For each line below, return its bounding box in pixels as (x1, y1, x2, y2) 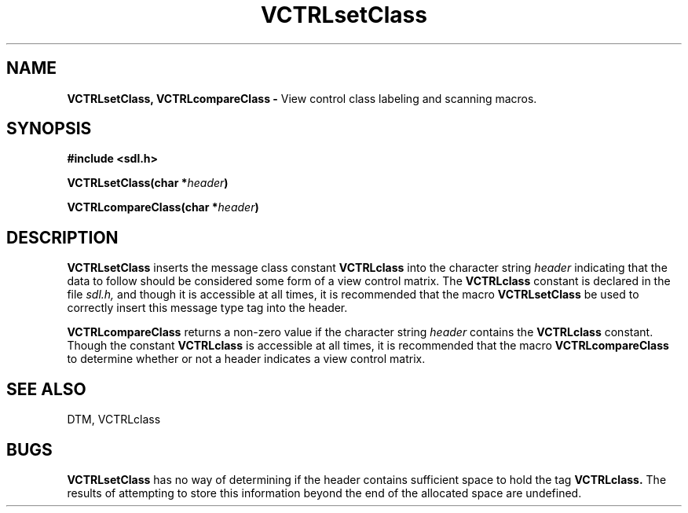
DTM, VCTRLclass (67, 412, 161, 427)
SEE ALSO (6, 379, 86, 399)
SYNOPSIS (6, 119, 92, 139)
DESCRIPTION (6, 227, 119, 247)
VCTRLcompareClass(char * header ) (67, 200, 259, 214)
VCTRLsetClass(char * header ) (67, 176, 229, 190)
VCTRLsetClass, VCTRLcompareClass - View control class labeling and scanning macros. (67, 91, 537, 105)
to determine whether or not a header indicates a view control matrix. (67, 352, 426, 366)
